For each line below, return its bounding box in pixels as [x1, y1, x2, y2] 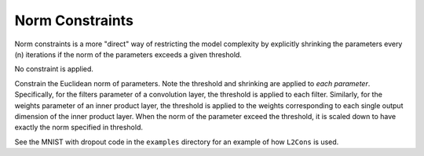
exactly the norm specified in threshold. [14, 122, 143, 132]
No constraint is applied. [14, 64, 94, 74]
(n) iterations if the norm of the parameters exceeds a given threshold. [14, 49, 243, 59]
